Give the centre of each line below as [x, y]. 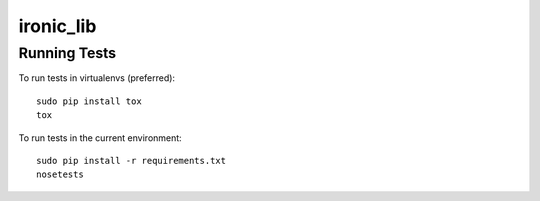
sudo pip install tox [89, 101]
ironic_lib [57, 26]
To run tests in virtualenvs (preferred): [96, 78]
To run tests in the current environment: [100, 137]
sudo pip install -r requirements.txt [131, 160]
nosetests [60, 174]
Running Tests [67, 53]
